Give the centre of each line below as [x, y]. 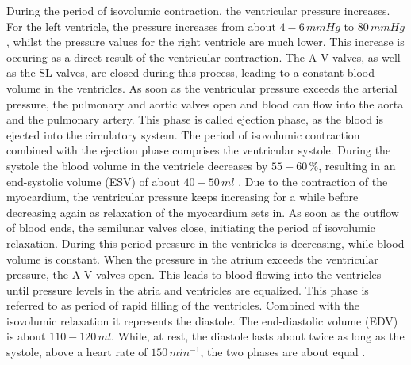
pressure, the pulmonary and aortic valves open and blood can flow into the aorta [205, 103]
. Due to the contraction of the [313, 181]
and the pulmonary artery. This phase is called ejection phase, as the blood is [195, 119]
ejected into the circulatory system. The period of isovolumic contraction [183, 134]
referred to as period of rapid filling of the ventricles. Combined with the [183, 305]
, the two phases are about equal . [283, 352]
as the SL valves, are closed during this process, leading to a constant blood [191, 72]
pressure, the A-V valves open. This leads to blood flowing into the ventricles [194, 274]
